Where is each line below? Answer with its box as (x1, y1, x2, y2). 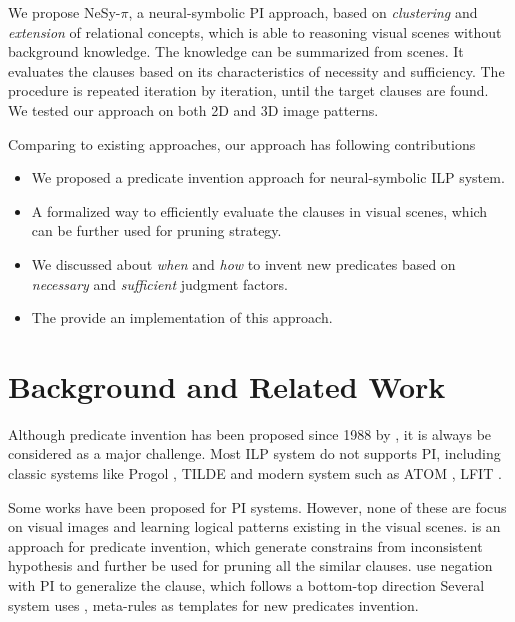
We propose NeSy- (8, 2, 121, 22)
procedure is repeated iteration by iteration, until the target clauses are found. (8, 80, 489, 101)
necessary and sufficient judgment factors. (31, 273, 288, 294)
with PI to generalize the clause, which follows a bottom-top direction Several (8, 575, 485, 595)
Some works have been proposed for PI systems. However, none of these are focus (8, 496, 507, 517)
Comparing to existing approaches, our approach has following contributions (8, 133, 476, 154)
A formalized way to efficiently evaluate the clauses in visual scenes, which (31, 200, 488, 221)
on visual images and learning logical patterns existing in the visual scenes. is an (8, 516, 501, 537)
